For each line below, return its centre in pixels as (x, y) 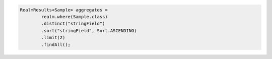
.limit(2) (53, 38)
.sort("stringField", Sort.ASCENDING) (89, 30)
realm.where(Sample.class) (74, 17)
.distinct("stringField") (73, 24)
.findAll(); (56, 44)
